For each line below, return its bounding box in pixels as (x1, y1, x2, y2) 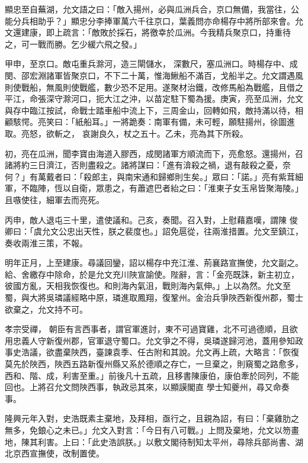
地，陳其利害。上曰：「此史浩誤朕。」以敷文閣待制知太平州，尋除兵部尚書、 (5, 435, 295, 448)
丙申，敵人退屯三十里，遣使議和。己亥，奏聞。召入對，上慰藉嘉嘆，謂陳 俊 (5, 213, 298, 226)
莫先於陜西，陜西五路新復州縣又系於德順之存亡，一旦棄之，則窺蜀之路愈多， (5, 358, 303, 370)
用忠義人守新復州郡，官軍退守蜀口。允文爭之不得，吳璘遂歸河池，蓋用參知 (5, 334, 295, 346)
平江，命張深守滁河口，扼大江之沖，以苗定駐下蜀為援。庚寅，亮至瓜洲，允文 (5, 92, 303, 105)
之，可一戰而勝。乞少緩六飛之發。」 (5, 37, 142, 50)
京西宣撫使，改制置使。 (12, 447, 104, 459)
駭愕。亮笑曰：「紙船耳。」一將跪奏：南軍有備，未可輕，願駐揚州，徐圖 (12, 115, 287, 128)
